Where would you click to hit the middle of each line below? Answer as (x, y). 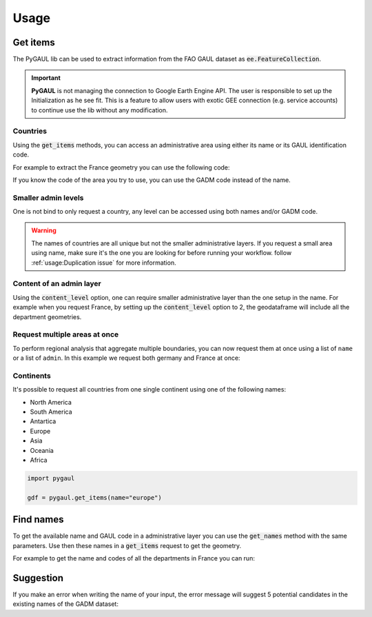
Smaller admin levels (48, 198)
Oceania (42, 450)
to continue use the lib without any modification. (100, 110)
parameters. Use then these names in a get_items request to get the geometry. (127, 545)
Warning (44, 230)
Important (46, 78)
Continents (32, 376)
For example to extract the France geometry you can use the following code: (121, 167)
